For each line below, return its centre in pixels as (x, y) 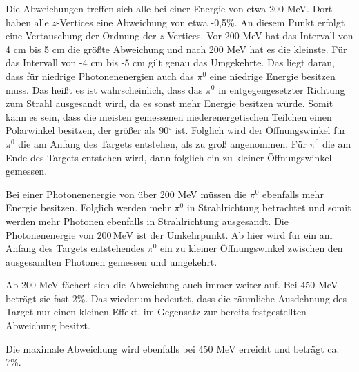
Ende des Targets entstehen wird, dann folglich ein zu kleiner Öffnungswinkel (169, 157)
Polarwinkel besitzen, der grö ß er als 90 (87, 130)
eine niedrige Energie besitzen (272, 76)
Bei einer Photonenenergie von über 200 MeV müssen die (126, 194)
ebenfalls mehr (293, 194)
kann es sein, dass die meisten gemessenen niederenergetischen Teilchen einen (169, 116)
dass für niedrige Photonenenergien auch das (100, 76)
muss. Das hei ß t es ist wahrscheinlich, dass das (104, 89)
